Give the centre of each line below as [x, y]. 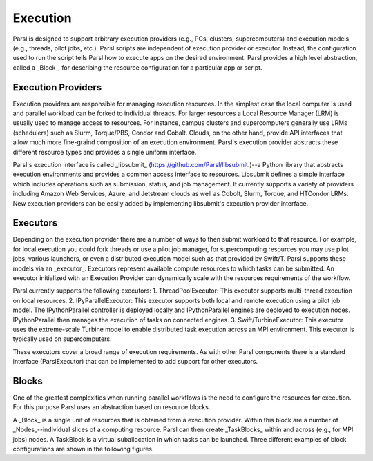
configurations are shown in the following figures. [84, 449]
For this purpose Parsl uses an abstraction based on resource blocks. [112, 407]
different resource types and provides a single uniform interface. [105, 152]
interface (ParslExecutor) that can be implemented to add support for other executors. [135, 362]
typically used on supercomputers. [62, 339]
